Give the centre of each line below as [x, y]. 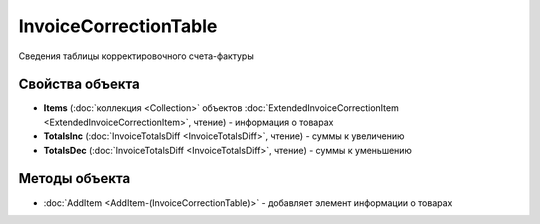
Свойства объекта [79, 84]
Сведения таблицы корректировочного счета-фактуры [136, 56]
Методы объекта [74, 178]
